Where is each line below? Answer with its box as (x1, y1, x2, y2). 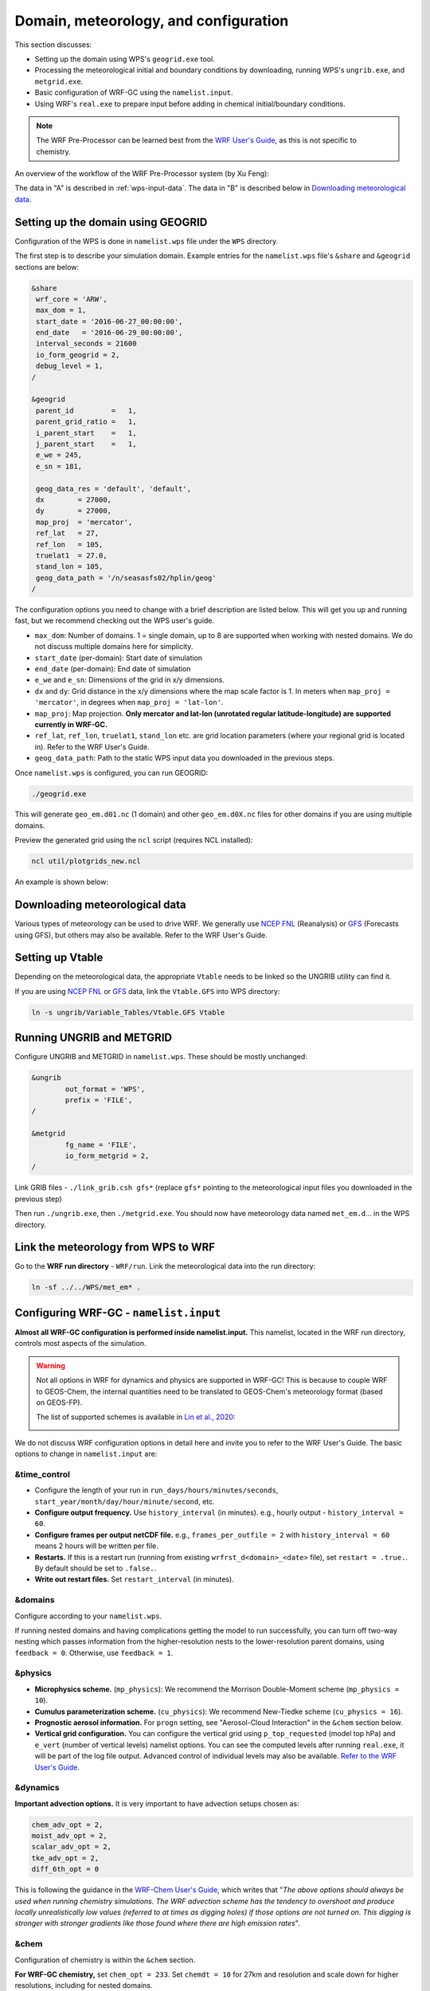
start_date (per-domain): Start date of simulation (34, 653, 203, 663)
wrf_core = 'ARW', (36, 295, 107, 303)
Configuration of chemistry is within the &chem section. (14, 1955, 196, 1965)
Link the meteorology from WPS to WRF (14, 1241, 215, 1254)
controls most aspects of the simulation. (14, 1339, 147, 1348)
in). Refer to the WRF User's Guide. (34, 741, 150, 752)
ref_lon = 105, (36, 540, 104, 549)
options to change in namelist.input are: (14, 1449, 158, 1459)
